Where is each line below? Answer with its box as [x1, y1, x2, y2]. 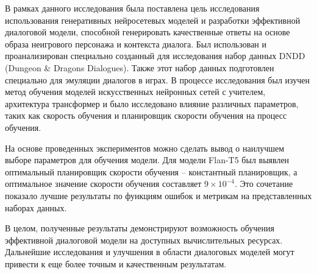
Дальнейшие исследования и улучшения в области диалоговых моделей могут [5, 245, 294, 258]
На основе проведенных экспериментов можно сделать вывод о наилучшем [5, 141, 285, 154]
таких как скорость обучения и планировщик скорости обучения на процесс [5, 109, 287, 122]
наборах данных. [5, 201, 67, 214]
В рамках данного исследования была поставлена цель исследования [5, 2, 260, 14]
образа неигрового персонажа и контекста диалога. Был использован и [5, 37, 266, 50]
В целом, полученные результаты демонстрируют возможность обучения [5, 222, 274, 234]
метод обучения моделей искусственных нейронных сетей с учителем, [5, 85, 266, 98]
